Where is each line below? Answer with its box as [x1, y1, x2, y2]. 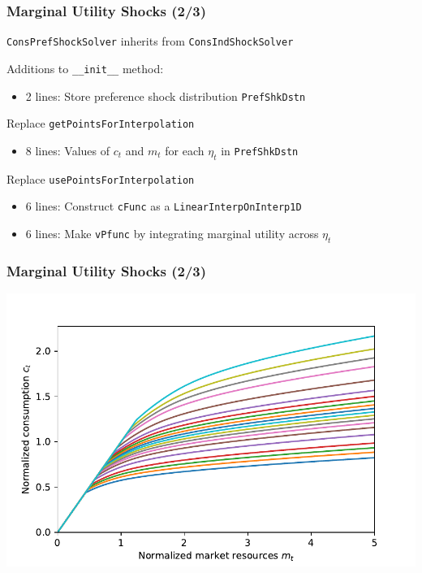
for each [165, 141, 205, 158]
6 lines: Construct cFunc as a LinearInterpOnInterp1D [25, 198, 302, 215]
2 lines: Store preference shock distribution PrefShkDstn [25, 87, 306, 104]
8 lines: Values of [25, 141, 110, 158]
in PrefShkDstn [221, 141, 299, 158]
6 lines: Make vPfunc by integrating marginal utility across [25, 224, 319, 241]
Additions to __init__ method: [6, 59, 164, 76]
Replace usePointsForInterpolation [6, 170, 195, 187]
